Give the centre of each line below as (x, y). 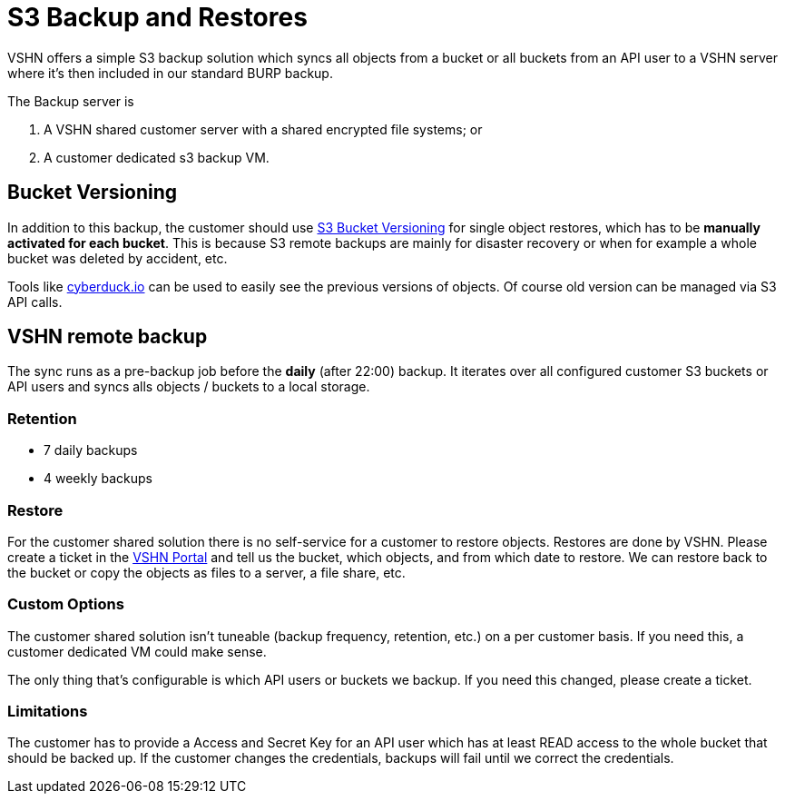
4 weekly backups (98, 479)
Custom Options (66, 604)
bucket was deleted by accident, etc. (118, 258)
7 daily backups (91, 450)
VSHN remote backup (108, 337)
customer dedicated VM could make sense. (137, 651)
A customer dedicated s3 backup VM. (157, 157)
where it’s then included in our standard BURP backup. (170, 73)
